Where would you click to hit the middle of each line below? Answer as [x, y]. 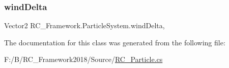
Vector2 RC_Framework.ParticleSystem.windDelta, [84, 25]
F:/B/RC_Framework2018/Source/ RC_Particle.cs [83, 59]
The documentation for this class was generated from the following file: [115, 42]
